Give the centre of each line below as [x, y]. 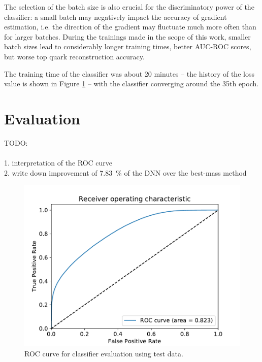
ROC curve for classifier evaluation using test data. [104, 353]
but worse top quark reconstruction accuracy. [74, 56]
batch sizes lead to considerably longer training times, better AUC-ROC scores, [128, 46]
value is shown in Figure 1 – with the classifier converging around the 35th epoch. [132, 84]
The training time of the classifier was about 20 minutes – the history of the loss [129, 73]
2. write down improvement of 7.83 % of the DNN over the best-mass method [125, 172]
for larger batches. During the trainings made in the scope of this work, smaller [127, 36]
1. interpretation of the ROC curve [58, 163]
